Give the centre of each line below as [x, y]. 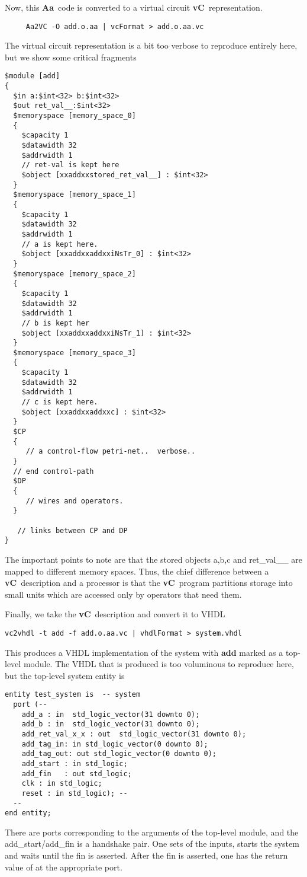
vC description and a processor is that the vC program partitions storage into [149, 583]
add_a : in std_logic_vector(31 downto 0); [111, 714]
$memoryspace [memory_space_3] [75, 353]
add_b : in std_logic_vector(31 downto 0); [111, 724]
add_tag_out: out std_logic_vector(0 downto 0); [119, 754]
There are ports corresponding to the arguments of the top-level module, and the [152, 832]
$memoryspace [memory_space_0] [75, 116]
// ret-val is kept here [70, 165]
